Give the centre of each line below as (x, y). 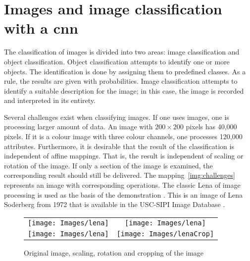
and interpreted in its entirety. (50, 100)
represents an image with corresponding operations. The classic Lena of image (122, 185)
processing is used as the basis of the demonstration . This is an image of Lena (124, 194)
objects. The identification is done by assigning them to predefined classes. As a (125, 71)
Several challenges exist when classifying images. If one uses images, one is (117, 117)
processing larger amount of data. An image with (78, 127)
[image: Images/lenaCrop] (165, 234)
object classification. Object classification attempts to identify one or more (117, 61)
